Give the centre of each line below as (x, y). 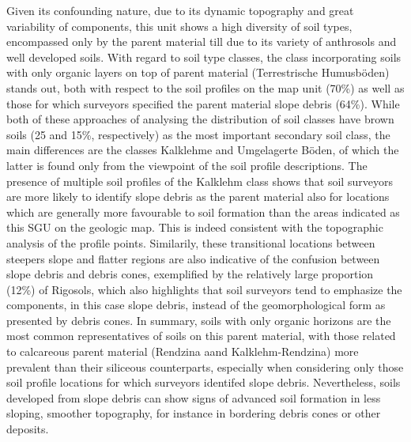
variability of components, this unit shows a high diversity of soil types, (179, 26)
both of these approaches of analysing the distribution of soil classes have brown (200, 119)
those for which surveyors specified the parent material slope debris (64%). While (203, 103)
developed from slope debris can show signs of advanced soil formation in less (194, 397)
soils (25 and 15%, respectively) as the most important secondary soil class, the (198, 134)
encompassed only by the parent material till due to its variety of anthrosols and (202, 42)
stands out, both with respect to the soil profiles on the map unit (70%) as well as (205, 87)
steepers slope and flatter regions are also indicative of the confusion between (193, 258)
